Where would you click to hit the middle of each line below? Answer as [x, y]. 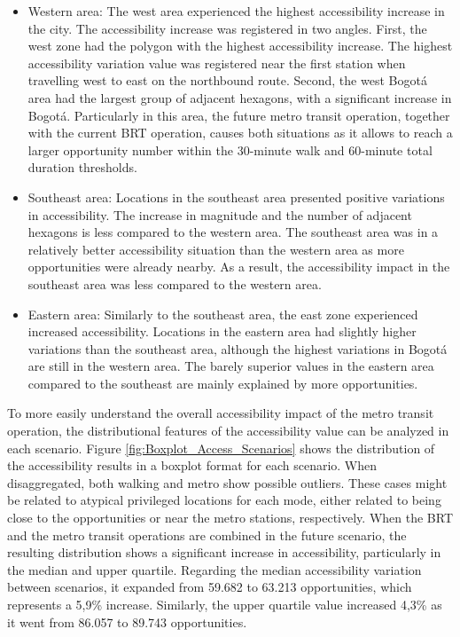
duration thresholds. [82, 167]
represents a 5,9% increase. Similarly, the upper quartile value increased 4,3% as [225, 604]
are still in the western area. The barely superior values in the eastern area [231, 366]
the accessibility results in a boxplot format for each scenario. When [192, 465]
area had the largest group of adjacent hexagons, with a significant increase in [240, 97]
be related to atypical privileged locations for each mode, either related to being [224, 500]
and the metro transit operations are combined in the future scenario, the [207, 535]
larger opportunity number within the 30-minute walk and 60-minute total [230, 149]
